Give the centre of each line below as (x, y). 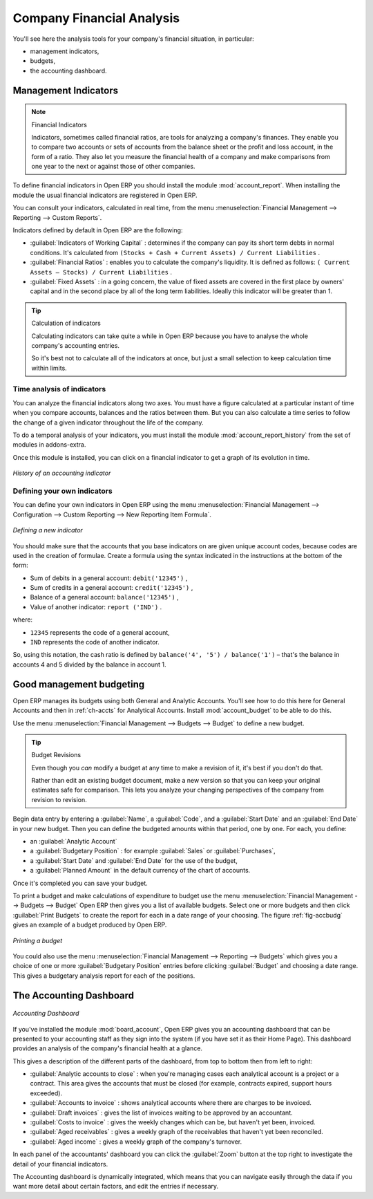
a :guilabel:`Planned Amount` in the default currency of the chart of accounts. (140, 871)
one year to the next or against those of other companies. (113, 167)
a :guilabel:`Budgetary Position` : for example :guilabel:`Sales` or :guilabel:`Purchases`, (153, 851)
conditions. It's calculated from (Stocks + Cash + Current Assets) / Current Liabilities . (175, 252)
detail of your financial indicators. (60, 1164)
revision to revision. (59, 799)
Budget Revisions (56, 755)
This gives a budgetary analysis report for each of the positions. (104, 976)
